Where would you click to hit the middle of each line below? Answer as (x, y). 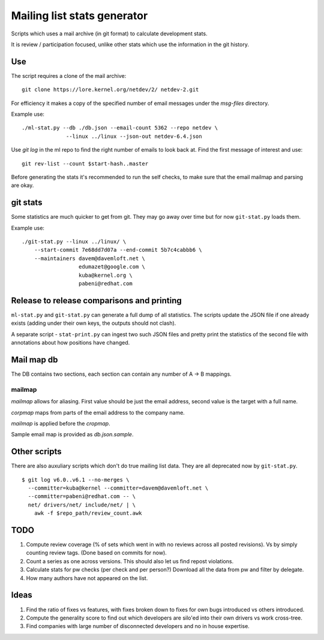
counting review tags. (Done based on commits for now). (97, 553)
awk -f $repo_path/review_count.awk (88, 513)
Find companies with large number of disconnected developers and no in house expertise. (138, 626)
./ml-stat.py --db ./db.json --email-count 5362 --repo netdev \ (120, 128)
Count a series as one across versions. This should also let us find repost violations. (130, 561)
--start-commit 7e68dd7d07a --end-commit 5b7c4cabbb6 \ (118, 250)
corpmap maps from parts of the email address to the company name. (98, 412)
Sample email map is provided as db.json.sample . (72, 434)
